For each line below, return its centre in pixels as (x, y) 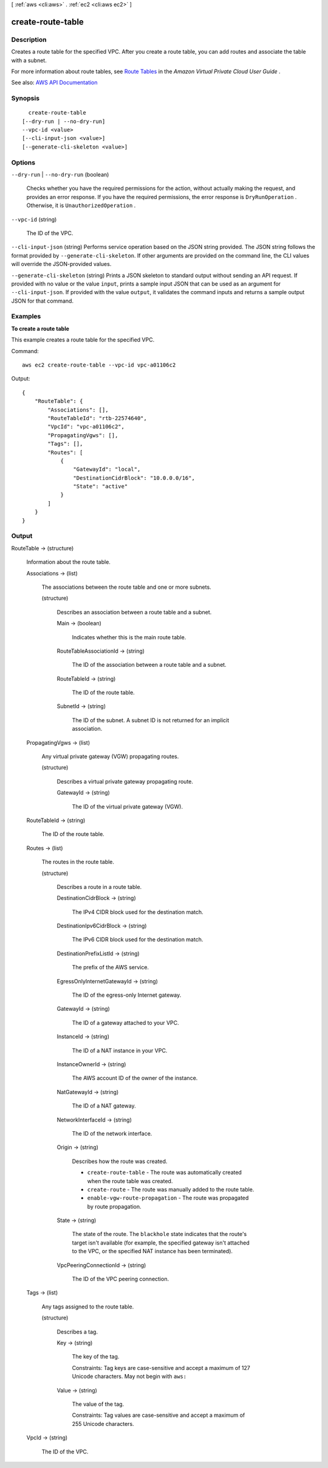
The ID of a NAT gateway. (104, 1106)
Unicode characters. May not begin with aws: (129, 1377)
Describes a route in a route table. (99, 887)
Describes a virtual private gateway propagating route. (125, 781)
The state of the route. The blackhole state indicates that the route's (159, 1234)
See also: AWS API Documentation (54, 83)
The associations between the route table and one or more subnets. (127, 587)
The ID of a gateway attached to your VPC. (125, 1022)
